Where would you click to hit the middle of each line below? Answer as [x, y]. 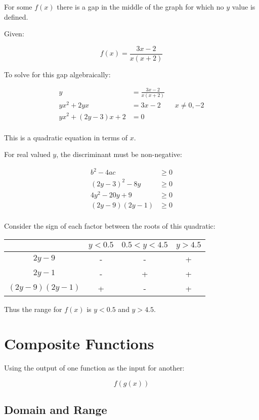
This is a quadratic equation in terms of [66, 137]
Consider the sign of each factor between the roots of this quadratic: [110, 225]
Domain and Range [56, 410]
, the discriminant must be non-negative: [119, 154]
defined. [16, 16]
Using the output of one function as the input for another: [94, 368]
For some [18, 7]
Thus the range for [33, 309]
